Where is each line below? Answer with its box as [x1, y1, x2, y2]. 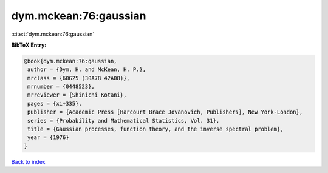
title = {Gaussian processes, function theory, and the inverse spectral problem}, [27, 126, 284, 133]
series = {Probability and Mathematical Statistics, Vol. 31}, [27, 117, 220, 124]
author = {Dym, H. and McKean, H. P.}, [27, 66, 146, 73]
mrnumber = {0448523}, [27, 83, 95, 90]
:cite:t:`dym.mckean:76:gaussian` [11, 30, 95, 38]
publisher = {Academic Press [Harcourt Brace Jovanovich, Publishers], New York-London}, [27, 109, 303, 115]
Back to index [11, 158, 46, 165]
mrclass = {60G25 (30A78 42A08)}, [27, 75, 130, 81]
